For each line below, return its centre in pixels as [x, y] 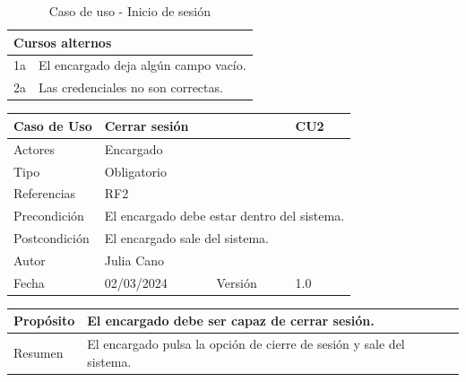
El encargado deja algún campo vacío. [142, 65]
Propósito [44, 321]
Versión [237, 282]
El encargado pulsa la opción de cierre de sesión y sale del [246, 344]
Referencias [45, 193]
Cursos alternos [63, 42]
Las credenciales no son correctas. [131, 87]
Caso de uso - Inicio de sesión [129, 11]
